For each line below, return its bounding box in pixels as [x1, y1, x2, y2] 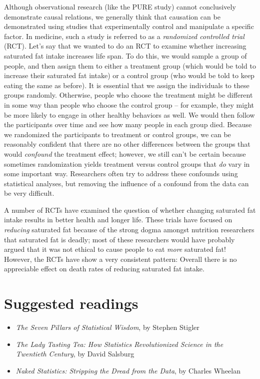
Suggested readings [4, 293, 138, 313]
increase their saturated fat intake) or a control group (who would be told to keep [4, 70, 254, 81]
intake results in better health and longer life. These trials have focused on [4, 214, 232, 225]
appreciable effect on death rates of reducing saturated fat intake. [4, 263, 204, 274]
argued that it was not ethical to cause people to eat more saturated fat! [4, 244, 226, 254]
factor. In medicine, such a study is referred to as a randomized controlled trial [4, 31, 244, 41]
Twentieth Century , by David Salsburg [15, 348, 134, 359]
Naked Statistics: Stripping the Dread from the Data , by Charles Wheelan [15, 365, 241, 375]
